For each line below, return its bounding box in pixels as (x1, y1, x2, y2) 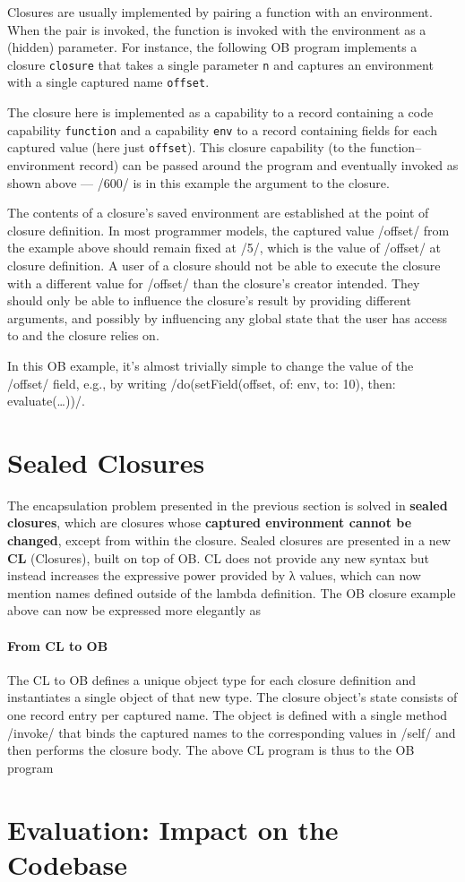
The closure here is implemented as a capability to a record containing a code (7, 103, 434, 122)
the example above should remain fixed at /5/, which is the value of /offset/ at (7, 238, 442, 257)
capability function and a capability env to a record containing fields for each (7, 120, 437, 139)
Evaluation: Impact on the (7, 810, 339, 847)
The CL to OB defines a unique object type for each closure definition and (7, 670, 417, 689)
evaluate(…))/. (7, 391, 85, 410)
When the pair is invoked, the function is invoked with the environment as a (7, 20, 426, 39)
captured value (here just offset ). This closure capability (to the (7, 138, 366, 157)
